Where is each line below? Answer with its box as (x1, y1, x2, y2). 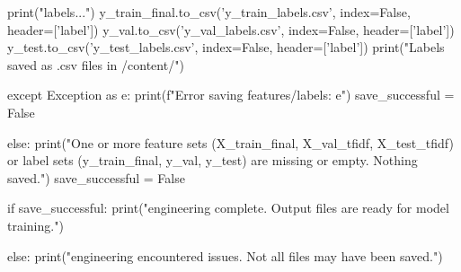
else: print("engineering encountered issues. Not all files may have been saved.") (7, 246, 443, 265)
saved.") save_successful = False (7, 168, 185, 187)
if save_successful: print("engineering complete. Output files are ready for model (7, 198, 449, 217)
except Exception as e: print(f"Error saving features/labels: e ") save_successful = (7, 85, 455, 104)
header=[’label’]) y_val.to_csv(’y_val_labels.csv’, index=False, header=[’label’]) (7, 20, 455, 39)
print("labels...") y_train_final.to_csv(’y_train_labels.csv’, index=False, (7, 3, 411, 21)
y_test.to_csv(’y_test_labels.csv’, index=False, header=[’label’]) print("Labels (7, 38, 445, 57)
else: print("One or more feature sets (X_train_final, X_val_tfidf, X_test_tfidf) (7, 133, 454, 152)
